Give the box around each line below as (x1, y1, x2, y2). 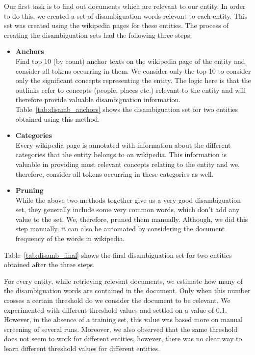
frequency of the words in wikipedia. (15, 233, 125, 244)
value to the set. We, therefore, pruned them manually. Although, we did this (15, 214, 248, 224)
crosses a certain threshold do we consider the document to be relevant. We (4, 295, 230, 305)
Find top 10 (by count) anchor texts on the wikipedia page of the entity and (15, 55, 245, 66)
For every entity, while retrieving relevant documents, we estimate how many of (4, 275, 243, 286)
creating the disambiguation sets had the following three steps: (4, 29, 192, 40)
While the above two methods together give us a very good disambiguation (15, 194, 241, 205)
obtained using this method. (15, 113, 100, 124)
